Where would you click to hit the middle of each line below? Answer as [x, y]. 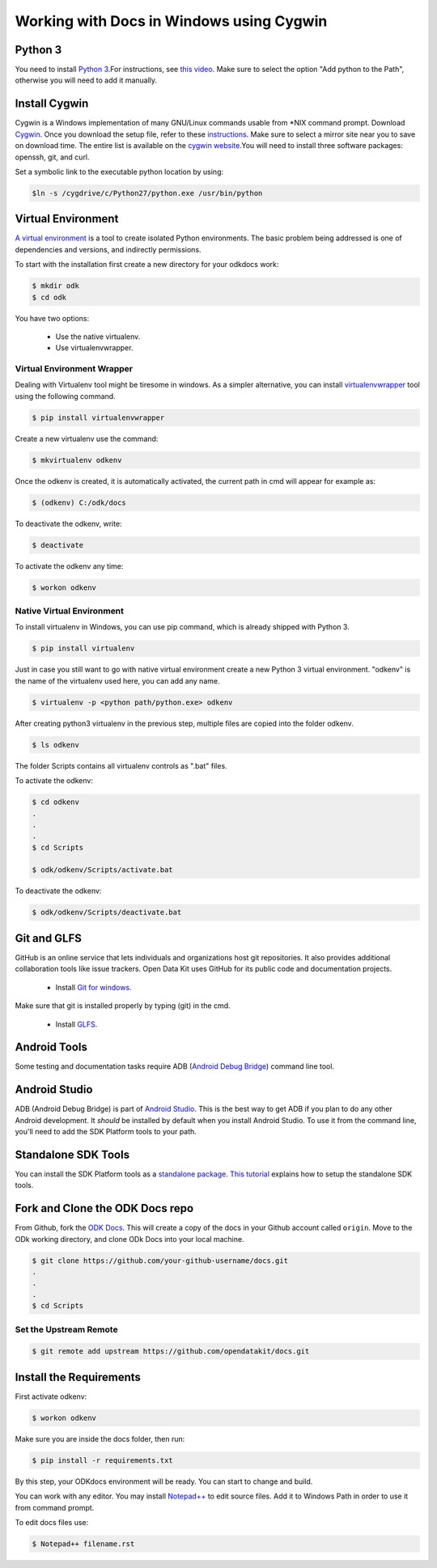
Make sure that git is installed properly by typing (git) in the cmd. [123, 1006]
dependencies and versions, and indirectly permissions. [108, 249]
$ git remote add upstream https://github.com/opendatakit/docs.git [171, 1352]
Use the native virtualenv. [98, 337]
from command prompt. [55, 1507]
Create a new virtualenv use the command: [87, 439]
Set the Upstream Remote [66, 1329]
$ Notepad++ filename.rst [83, 1544]
